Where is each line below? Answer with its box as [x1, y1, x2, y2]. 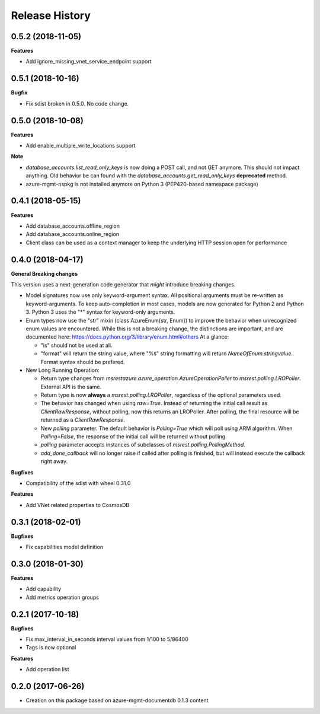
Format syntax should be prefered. [40, 358, 126, 365]
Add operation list [25, 666, 69, 673]
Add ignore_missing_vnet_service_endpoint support [25, 58, 152, 65]
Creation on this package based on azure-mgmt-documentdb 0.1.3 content [25, 697, 209, 704]
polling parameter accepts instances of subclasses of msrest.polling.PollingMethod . [40, 441, 246, 448]
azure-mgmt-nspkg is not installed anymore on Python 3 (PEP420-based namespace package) [25, 180, 258, 187]
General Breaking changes [11, 270, 78, 277]
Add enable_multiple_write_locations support [25, 142, 136, 149]
